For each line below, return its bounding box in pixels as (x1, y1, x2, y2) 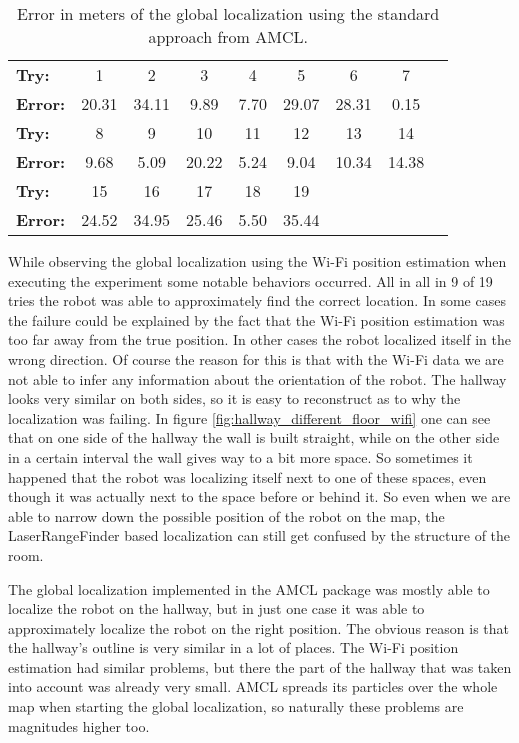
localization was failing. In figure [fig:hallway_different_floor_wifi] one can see (8, 407, 491, 428)
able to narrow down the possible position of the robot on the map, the (8, 505, 445, 526)
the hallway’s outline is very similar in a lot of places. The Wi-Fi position (8, 637, 459, 658)
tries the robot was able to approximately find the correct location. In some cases (8, 290, 506, 311)
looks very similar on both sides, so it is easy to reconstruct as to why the (8, 388, 461, 409)
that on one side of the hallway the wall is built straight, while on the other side (8, 427, 500, 448)
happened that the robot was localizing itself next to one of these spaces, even (8, 466, 487, 487)
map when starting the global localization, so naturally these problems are (8, 696, 464, 717)
